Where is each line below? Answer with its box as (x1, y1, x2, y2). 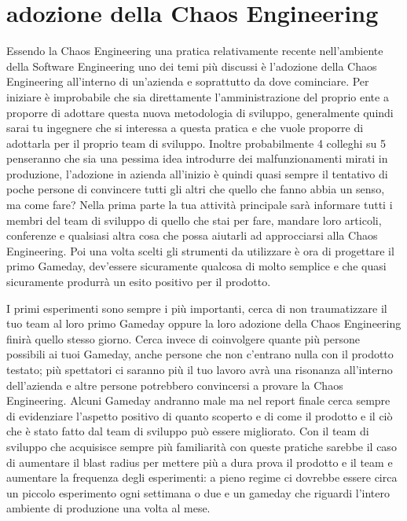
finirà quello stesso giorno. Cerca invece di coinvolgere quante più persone (6, 330, 361, 347)
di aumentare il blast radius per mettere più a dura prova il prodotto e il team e (6, 453, 393, 470)
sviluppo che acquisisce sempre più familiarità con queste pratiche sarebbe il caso (6, 438, 397, 454)
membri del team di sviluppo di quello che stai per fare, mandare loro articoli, (6, 211, 382, 228)
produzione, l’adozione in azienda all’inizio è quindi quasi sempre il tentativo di (6, 165, 388, 182)
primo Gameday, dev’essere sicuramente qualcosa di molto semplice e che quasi (6, 258, 387, 274)
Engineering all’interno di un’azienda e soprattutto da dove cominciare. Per (6, 73, 369, 90)
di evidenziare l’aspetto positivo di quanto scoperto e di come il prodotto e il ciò (6, 407, 393, 424)
